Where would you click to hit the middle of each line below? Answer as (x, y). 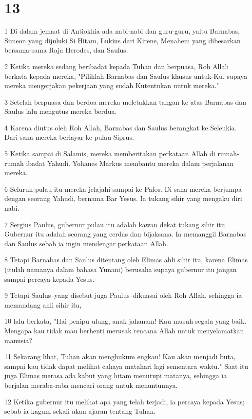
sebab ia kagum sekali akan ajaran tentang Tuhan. (80, 411)
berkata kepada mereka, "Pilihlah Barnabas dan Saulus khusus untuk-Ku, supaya (126, 76)
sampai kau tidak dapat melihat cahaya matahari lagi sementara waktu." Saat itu (126, 366)
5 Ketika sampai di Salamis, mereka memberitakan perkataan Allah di (110, 154)
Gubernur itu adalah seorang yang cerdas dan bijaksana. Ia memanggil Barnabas (126, 234)
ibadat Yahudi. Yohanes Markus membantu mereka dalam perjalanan (130, 163)
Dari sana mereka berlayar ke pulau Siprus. (69, 137)
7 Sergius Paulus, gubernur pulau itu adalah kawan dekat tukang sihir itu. (116, 224)
